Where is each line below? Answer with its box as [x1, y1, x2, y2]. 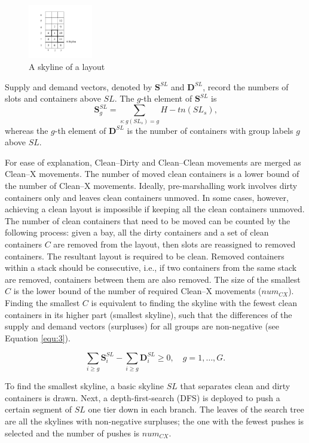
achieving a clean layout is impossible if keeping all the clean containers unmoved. [5, 203, 305, 215]
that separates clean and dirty [180, 380, 290, 392]
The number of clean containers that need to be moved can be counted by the [5, 214, 290, 227]
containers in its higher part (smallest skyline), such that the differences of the [5, 308, 292, 320]
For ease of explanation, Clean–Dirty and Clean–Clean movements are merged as [5, 155, 301, 168]
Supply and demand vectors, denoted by [5, 80, 152, 93]
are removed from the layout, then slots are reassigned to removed [53, 238, 296, 250]
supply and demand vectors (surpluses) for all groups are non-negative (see [5, 320, 279, 332]
